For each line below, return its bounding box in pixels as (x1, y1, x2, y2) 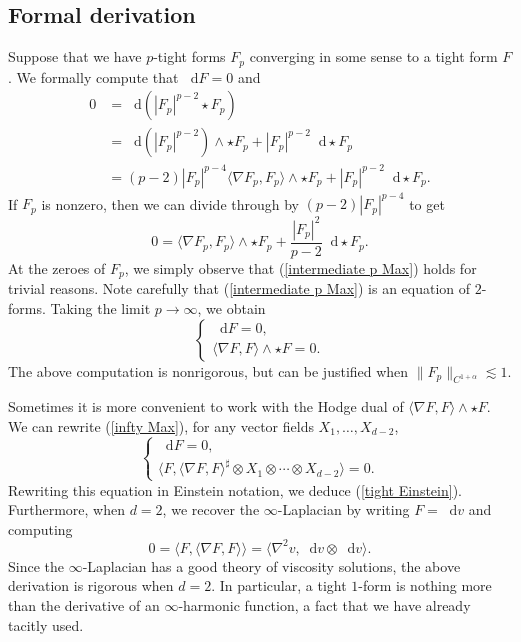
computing (8, 518, 73, 539)
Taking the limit (50, 297, 151, 318)
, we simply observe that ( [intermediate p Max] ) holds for (124, 257, 477, 278)
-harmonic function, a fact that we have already (178, 595, 471, 616)
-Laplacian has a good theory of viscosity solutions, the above (82, 555, 461, 576)
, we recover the (162, 499, 260, 520)
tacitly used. (8, 614, 84, 635)
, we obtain (197, 297, 266, 318)
